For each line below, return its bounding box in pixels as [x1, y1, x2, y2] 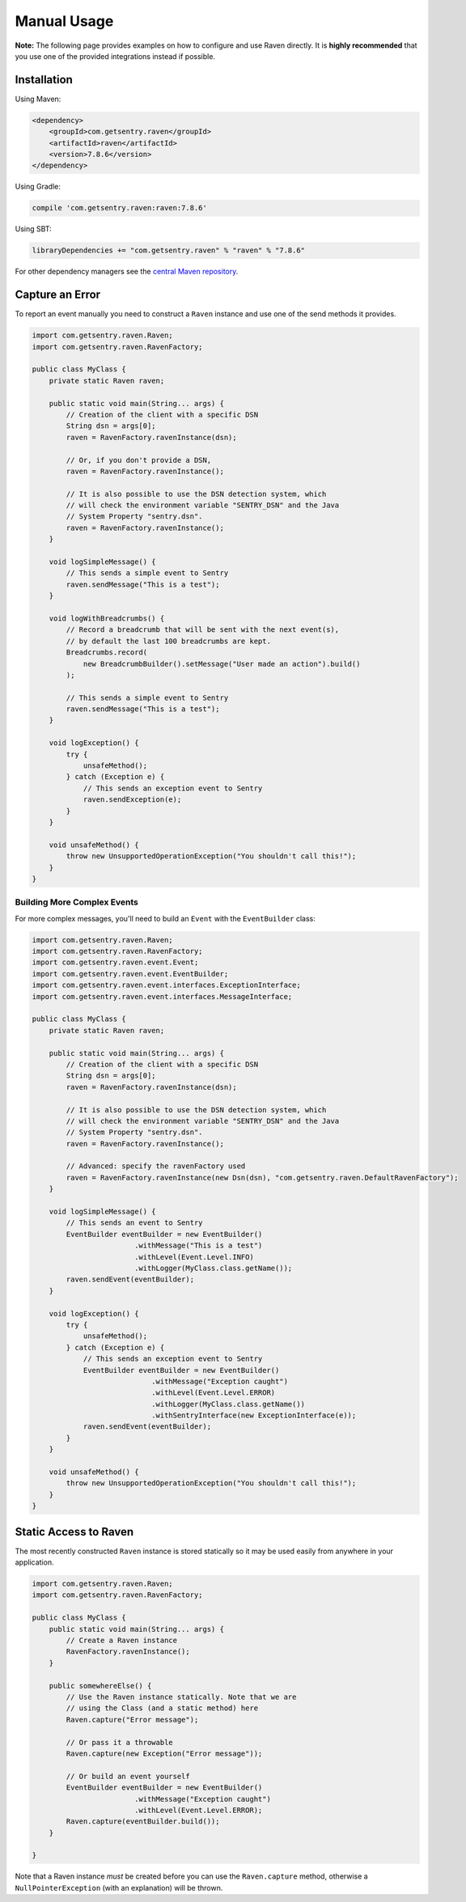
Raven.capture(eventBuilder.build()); [66, 1817, 220, 1826]
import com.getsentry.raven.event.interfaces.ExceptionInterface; [32, 981, 301, 990]
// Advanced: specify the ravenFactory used [66, 1162, 246, 1171]
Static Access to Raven [15, 1525, 134, 1539]
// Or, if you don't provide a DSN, [66, 455, 212, 464]
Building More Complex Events [15, 896, 139, 908]
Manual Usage [15, 12, 114, 30]
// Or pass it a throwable [66, 1738, 173, 1747]
